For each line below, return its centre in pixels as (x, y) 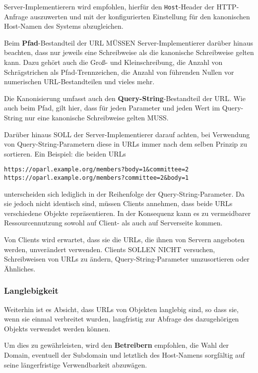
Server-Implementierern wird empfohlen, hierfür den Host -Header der (109, 6)
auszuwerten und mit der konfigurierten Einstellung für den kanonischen (140, 16)
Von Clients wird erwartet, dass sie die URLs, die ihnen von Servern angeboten (124, 240)
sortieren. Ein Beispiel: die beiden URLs (65, 153)
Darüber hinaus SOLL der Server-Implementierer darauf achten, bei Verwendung (127, 134)
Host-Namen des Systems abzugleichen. (64, 26)
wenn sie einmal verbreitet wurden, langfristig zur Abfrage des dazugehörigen (122, 319)
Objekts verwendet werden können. (57, 328)
